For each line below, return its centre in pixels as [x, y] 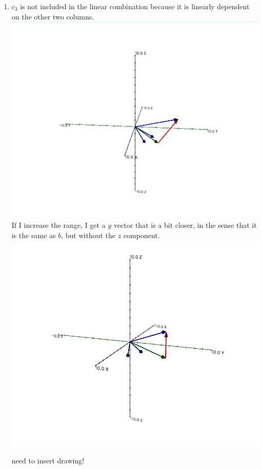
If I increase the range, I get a [58, 225]
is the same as [34, 235]
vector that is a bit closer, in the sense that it [185, 225]
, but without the [88, 235]
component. [142, 235]
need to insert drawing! [48, 461]
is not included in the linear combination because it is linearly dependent [135, 6]
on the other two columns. [53, 16]
